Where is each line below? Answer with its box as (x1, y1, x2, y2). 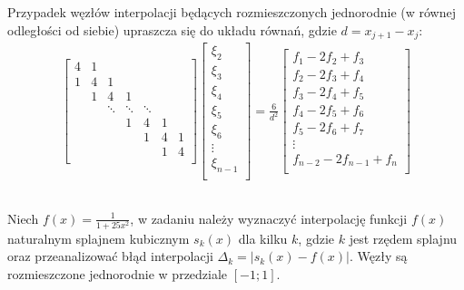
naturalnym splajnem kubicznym (7, 228, 190, 247)
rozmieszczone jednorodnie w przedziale (7, 265, 228, 283)
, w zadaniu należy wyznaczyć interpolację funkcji (130, 208, 408, 227)
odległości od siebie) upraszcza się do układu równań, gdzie (7, 20, 337, 39)
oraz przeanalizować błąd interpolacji (7, 246, 213, 266)
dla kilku (238, 228, 288, 247)
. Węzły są (349, 246, 408, 266)
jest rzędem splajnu (349, 228, 458, 247)
